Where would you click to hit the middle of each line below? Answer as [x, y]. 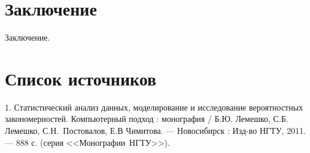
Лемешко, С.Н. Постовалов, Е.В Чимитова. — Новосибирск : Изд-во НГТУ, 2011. [156, 131]
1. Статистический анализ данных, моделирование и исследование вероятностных [154, 107]
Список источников [81, 78]
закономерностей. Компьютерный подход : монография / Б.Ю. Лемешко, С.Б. [147, 119]
